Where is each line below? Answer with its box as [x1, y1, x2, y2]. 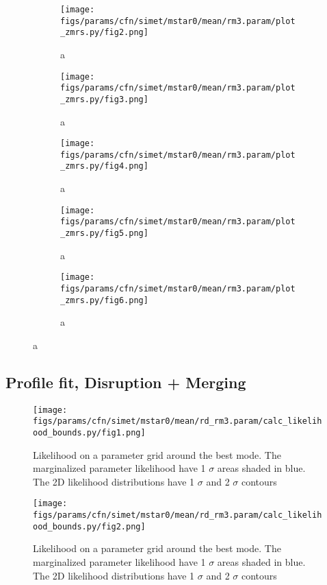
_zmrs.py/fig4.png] [60, 161, 148, 171]
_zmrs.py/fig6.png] [60, 295, 148, 305]
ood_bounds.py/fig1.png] [33, 427, 146, 438]
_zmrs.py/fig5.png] [60, 228, 148, 238]
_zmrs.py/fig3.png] [60, 94, 148, 104]
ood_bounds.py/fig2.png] [33, 521, 146, 532]
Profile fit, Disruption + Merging [5, 371, 246, 392]
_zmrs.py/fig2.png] [60, 27, 148, 38]
